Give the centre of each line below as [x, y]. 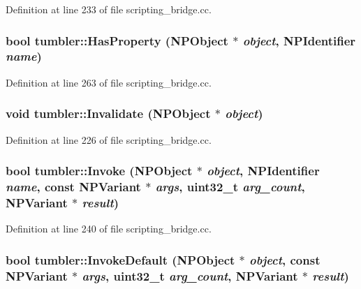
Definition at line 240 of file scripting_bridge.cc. [109, 229]
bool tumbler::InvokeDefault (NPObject [120, 259]
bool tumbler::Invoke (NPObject [99, 171]
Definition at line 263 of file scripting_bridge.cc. [109, 82]
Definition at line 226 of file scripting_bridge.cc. [109, 139]
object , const [285, 259]
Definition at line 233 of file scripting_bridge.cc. [109, 9]
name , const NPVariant [73, 186]
